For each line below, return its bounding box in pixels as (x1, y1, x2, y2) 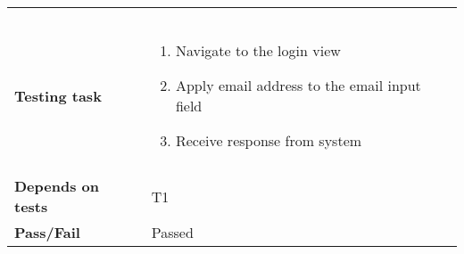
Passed (151, 222, 194, 242)
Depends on (14, 176, 99, 196)
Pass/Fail (14, 222, 80, 242)
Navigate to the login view (175, 40, 341, 61)
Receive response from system (175, 130, 362, 151)
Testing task (14, 85, 102, 106)
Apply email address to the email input (175, 75, 421, 95)
